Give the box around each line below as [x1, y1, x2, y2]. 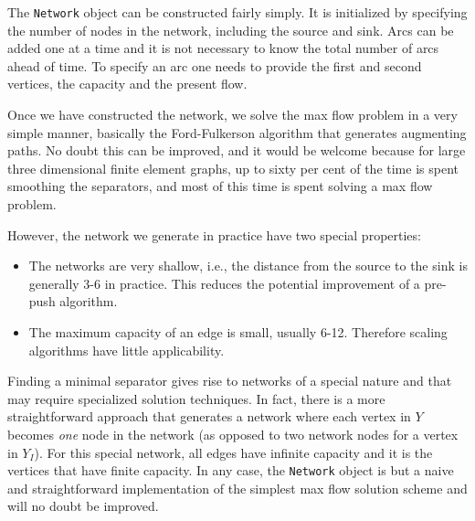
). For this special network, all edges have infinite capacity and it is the [34, 442, 433, 462]
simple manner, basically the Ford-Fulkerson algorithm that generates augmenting [7, 122, 467, 142]
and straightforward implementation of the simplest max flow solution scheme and [7, 478, 468, 497]
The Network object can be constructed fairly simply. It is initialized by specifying [7, 3, 468, 21]
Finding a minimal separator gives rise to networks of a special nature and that [7, 371, 452, 390]
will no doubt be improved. [7, 496, 159, 516]
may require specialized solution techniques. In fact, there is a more [7, 388, 385, 408]
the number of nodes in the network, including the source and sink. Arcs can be [7, 20, 454, 39]
